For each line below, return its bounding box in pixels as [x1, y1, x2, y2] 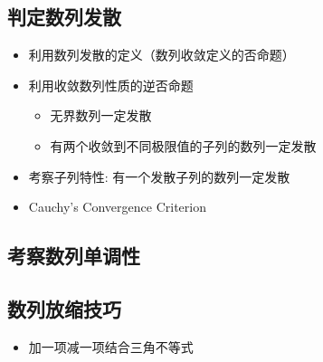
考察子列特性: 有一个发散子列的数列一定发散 [28, 167, 290, 186]
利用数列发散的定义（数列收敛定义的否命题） [28, 45, 295, 64]
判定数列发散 [7, 3, 121, 31]
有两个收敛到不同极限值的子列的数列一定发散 [50, 136, 317, 155]
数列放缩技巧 [7, 294, 121, 322]
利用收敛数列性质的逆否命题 [28, 75, 194, 94]
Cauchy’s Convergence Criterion [28, 197, 206, 216]
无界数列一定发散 [50, 106, 152, 125]
